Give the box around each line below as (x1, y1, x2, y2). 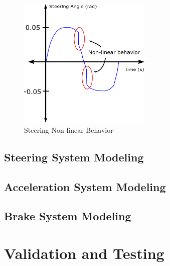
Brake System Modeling (4, 208, 131, 224)
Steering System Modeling (4, 149, 144, 164)
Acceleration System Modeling (4, 179, 166, 194)
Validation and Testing (4, 242, 164, 263)
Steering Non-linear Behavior (24, 124, 113, 135)
